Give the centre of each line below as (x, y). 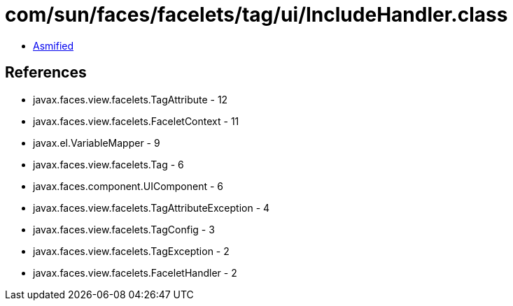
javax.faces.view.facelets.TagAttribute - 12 (131, 99)
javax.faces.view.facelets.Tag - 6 (108, 164)
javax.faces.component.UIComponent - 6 (128, 186)
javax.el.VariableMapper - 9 (97, 143)
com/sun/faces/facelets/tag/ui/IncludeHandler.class (256, 15)
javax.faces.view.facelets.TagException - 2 (131, 251)
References (46, 73)
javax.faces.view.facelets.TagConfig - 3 (124, 229)
